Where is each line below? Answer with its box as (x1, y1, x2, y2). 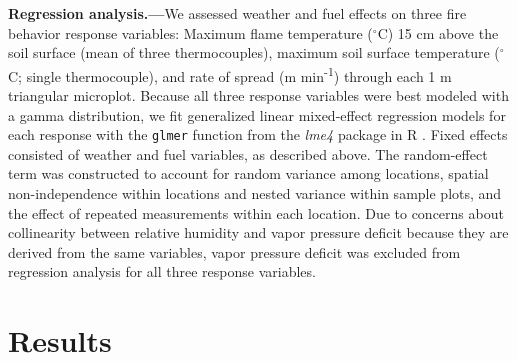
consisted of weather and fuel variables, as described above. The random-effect (8, 143, 488, 164)
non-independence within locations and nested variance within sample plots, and (8, 183, 502, 204)
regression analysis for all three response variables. (8, 261, 316, 282)
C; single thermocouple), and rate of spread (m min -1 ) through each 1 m (8, 62, 452, 86)
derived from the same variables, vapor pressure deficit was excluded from (8, 241, 461, 262)
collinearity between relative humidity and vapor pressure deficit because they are (8, 222, 509, 243)
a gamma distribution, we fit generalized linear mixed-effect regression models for (8, 104, 506, 125)
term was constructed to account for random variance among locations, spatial (8, 163, 489, 184)
